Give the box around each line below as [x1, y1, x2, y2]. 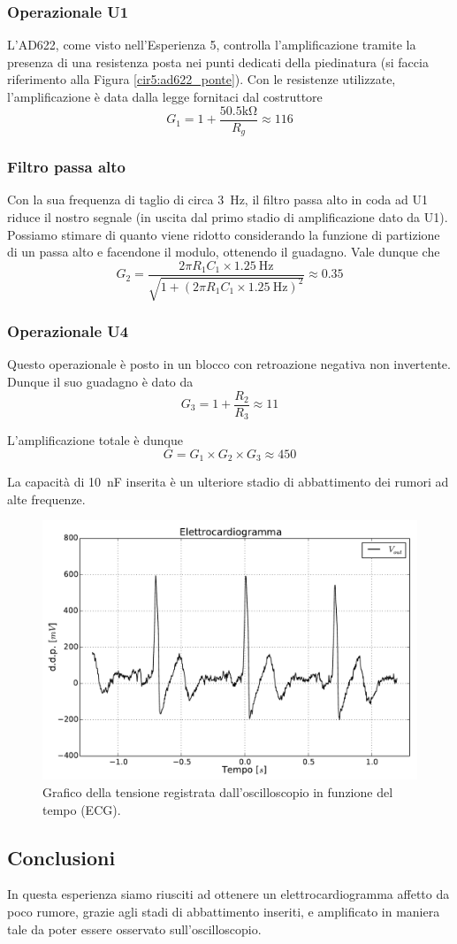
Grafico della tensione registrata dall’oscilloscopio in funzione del [42, 783, 393, 802]
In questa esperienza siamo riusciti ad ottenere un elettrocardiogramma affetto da [7, 885, 450, 903]
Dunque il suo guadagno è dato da [7, 372, 194, 390]
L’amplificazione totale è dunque [7, 431, 183, 449]
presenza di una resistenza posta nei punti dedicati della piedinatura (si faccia [7, 52, 429, 71]
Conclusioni [7, 843, 116, 871]
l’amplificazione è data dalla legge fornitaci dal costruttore [7, 88, 323, 105]
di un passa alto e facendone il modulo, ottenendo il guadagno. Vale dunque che [7, 242, 440, 261]
